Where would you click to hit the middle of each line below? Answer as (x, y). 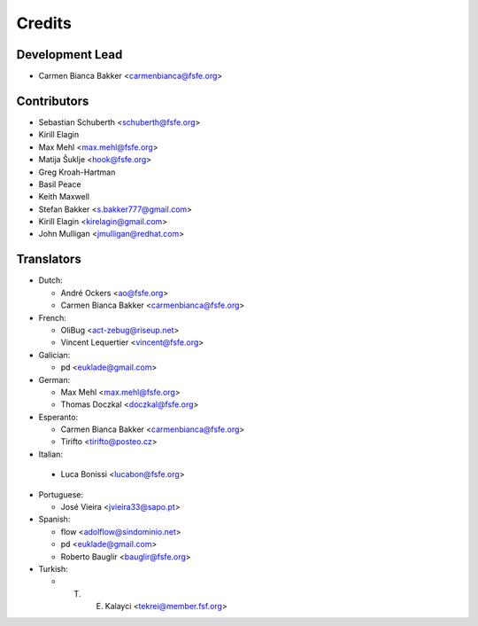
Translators (49, 259)
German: (54, 380)
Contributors (53, 101)
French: (52, 317)
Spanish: (54, 520)
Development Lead (69, 55)
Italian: (51, 454)
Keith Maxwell (64, 197)
